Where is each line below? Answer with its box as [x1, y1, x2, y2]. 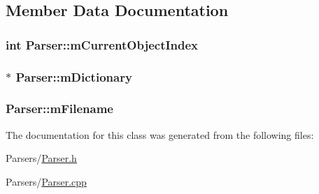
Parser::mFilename [6, 100, 113, 117]
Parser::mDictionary [15, 68, 132, 85]
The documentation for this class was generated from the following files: [6, 127, 314, 142]
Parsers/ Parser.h [6, 151, 77, 165]
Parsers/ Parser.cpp [6, 174, 87, 188]
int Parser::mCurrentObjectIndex [6, 36, 199, 53]
